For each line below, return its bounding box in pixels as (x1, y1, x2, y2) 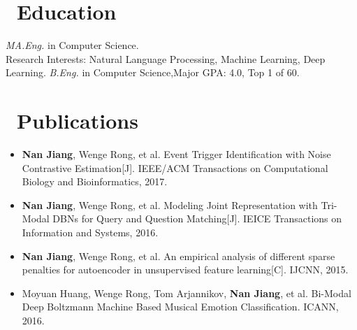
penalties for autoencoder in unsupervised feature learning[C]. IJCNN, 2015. (22, 262, 349, 277)
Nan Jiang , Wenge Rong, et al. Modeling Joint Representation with (22, 197, 318, 212)
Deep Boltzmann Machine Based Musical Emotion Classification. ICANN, (22, 299, 339, 314)
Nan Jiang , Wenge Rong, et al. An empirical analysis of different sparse (22, 248, 335, 263)
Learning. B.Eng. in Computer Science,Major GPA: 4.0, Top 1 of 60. (6, 65, 300, 80)
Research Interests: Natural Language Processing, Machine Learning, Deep (6, 51, 326, 66)
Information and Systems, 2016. (22, 225, 159, 239)
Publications (17, 106, 138, 135)
